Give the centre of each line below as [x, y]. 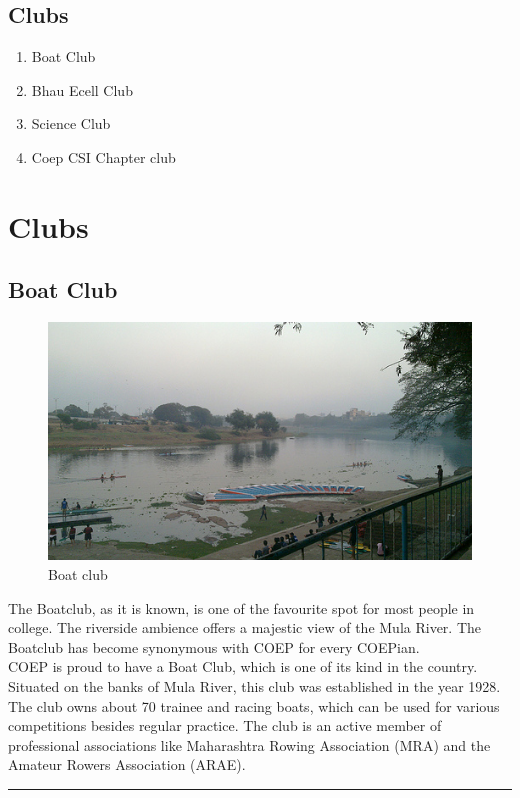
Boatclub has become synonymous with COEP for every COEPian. [214, 646]
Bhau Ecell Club [82, 89]
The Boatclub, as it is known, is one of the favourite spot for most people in [241, 607]
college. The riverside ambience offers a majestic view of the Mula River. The [245, 627]
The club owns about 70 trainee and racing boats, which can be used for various [254, 705]
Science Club [71, 123]
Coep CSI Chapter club [103, 156]
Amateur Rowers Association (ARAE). [127, 764]
